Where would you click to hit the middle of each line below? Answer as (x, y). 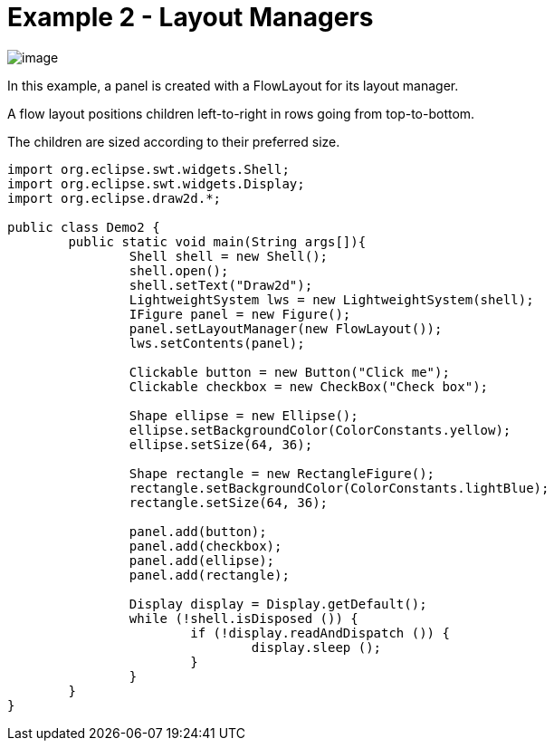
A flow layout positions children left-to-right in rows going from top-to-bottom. (241, 113)
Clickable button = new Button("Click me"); (289, 372)
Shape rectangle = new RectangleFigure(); (282, 473)
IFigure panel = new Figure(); (240, 314)
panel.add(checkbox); (205, 546)
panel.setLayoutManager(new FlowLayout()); (286, 328)
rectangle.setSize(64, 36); (229, 502)
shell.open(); (179, 270)
